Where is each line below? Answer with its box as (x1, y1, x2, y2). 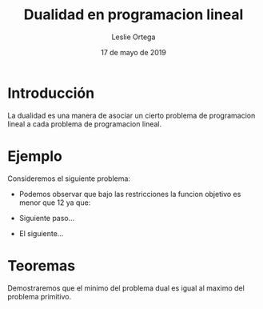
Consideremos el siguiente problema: (7, 174, 131, 183)
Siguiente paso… (18, 213, 75, 223)
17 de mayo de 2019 (100, 47, 167, 57)
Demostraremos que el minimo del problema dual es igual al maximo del (7, 283, 245, 293)
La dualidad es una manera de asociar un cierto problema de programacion (7, 110, 256, 120)
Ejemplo (7, 146, 63, 165)
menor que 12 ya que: (18, 198, 91, 207)
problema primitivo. (7, 291, 72, 301)
